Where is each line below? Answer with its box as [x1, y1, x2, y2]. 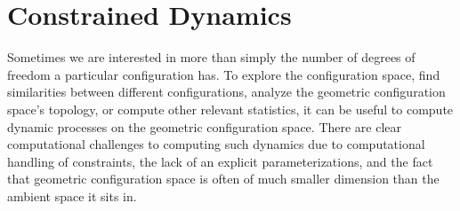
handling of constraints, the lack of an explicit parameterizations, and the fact [7, 152, 433, 170]
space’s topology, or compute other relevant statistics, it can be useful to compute [7, 99, 454, 118]
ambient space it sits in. [7, 186, 137, 205]
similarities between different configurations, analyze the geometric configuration [7, 82, 446, 101]
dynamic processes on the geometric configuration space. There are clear [7, 117, 402, 136]
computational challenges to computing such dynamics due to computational [7, 135, 425, 153]
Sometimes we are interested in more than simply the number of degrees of [7, 48, 416, 66]
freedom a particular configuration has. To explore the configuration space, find [7, 65, 440, 83]
